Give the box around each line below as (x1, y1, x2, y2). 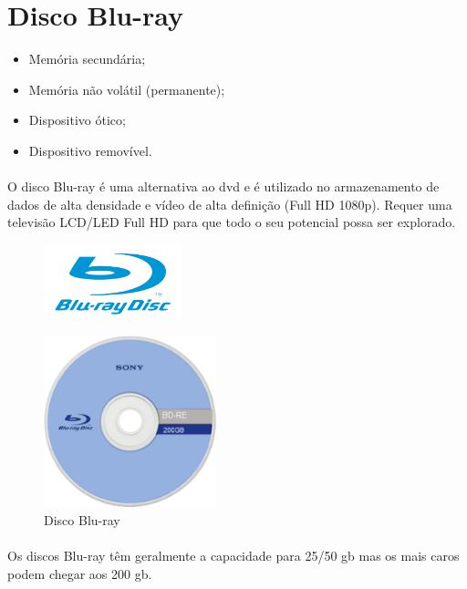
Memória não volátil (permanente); (28, 79, 225, 98)
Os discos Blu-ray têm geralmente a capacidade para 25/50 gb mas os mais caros (7, 546, 460, 565)
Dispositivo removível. (28, 140, 152, 160)
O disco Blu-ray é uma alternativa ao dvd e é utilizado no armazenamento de (7, 177, 440, 196)
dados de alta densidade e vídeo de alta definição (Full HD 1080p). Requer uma (7, 194, 452, 213)
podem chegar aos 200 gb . (7, 563, 152, 583)
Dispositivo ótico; (28, 110, 126, 129)
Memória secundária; (28, 49, 146, 68)
